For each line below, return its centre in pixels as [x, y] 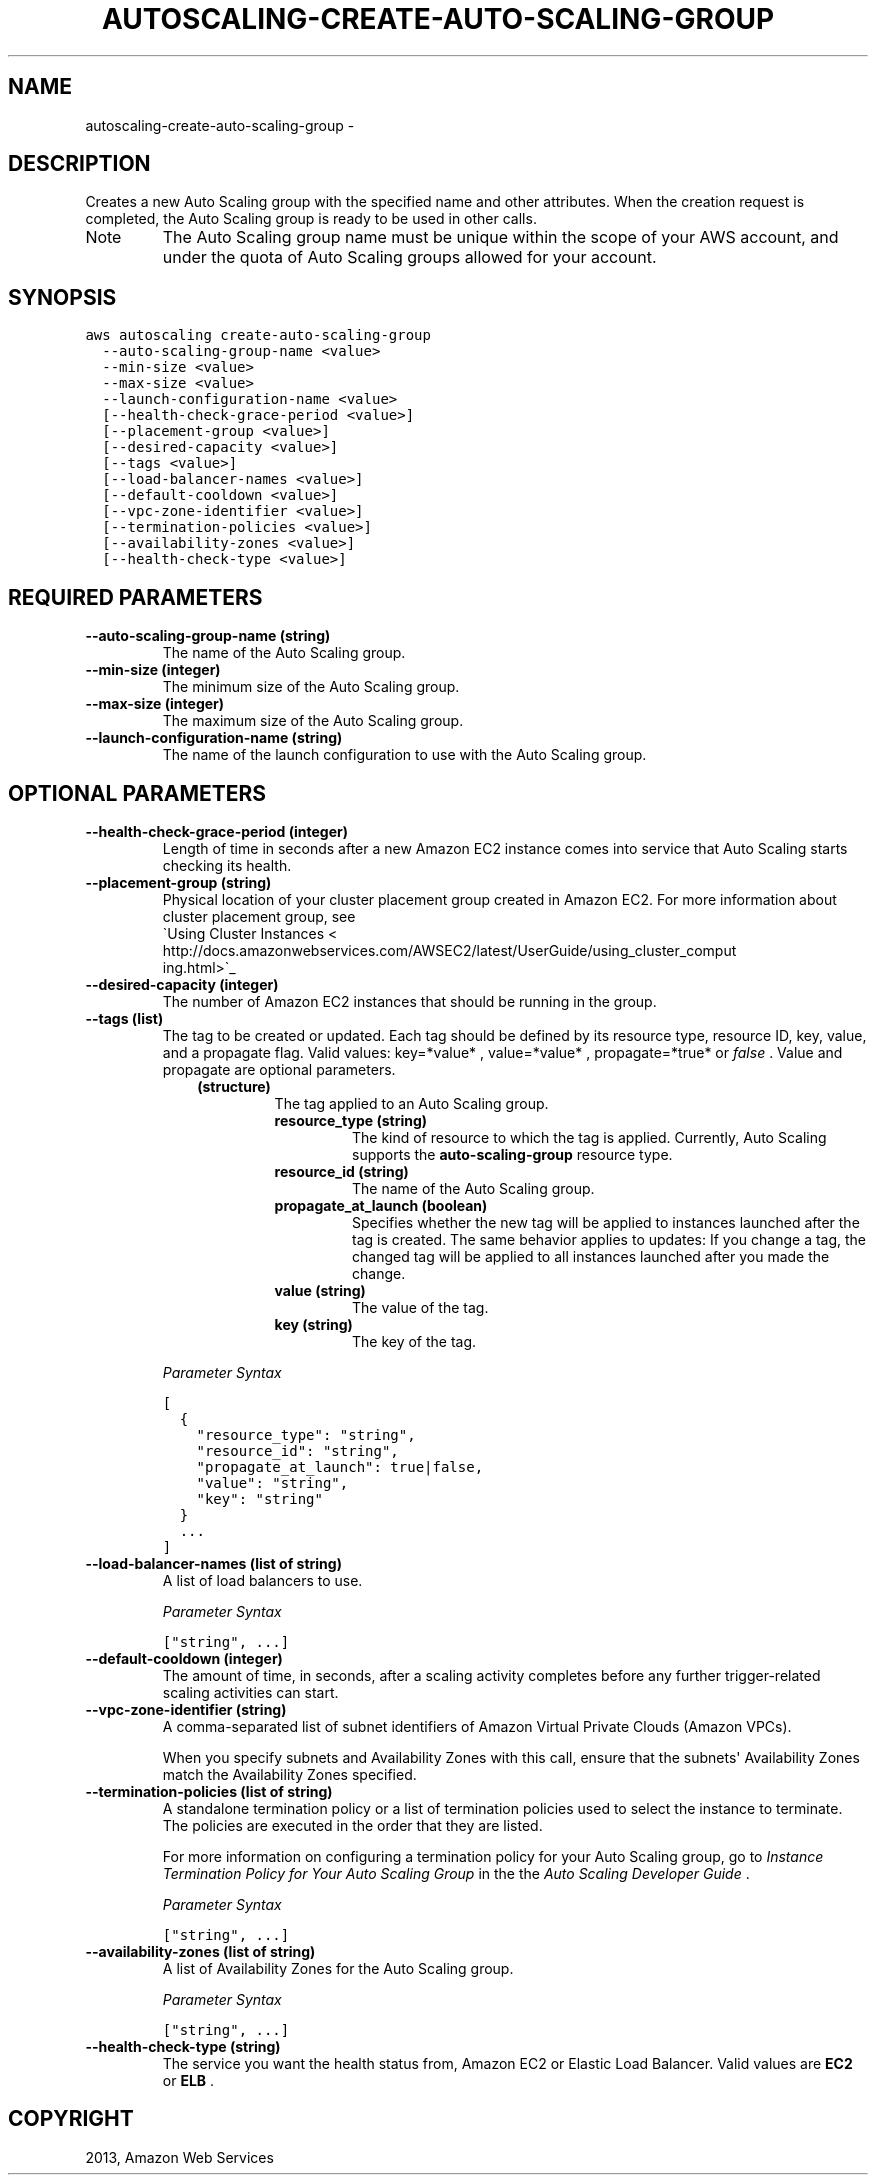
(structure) [234, 1086]
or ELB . [188, 2080]
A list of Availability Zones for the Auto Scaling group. [338, 1968]
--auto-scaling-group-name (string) [208, 636]
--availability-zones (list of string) [200, 1951]
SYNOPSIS [62, 297]
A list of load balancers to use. [262, 1580]
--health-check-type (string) [183, 2046]
